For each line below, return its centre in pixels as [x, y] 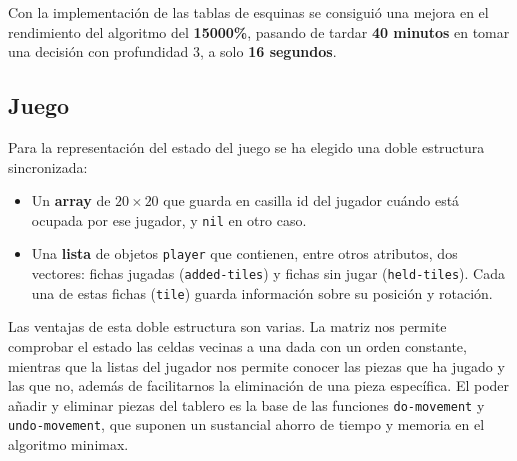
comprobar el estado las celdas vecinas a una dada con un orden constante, [237, 345]
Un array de [71, 200]
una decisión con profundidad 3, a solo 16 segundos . [172, 51]
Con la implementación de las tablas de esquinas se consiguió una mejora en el [248, 12]
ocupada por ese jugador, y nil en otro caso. [169, 219]
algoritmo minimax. [68, 444]
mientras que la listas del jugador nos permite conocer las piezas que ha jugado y [256, 365]
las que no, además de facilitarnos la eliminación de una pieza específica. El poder [259, 385]
